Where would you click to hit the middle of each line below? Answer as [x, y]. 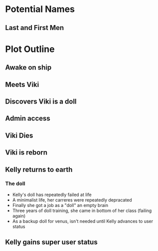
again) [19, 215]
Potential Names [40, 9]
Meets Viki [22, 84]
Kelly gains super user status [52, 242]
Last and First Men [35, 28]
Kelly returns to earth [39, 169]
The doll [15, 183]
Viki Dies [19, 135]
